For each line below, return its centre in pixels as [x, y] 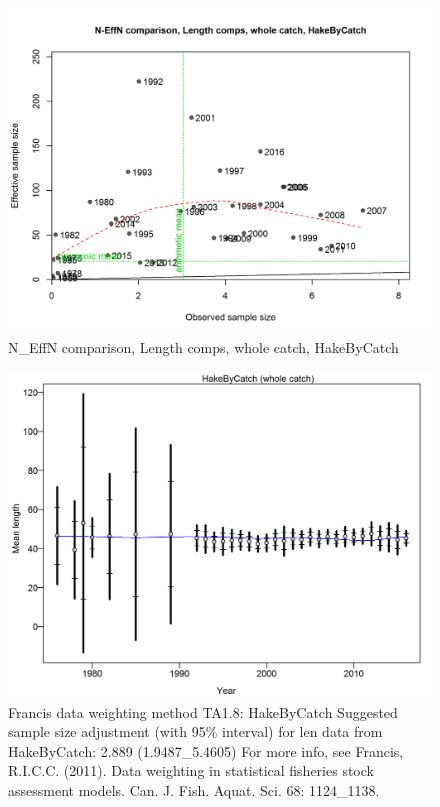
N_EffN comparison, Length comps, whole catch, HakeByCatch [203, 347]
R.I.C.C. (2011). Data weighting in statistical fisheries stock [191, 770]
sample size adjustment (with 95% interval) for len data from [195, 731]
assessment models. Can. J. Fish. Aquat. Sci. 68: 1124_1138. [194, 789]
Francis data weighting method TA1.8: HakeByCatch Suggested [203, 711]
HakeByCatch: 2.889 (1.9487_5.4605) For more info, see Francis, [206, 750]
